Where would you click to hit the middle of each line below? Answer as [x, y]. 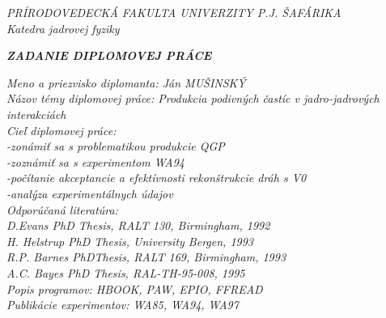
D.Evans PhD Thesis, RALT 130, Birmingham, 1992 [138, 225]
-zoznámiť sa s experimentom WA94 [95, 161]
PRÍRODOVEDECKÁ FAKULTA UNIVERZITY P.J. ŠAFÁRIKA [174, 12]
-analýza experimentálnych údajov [90, 193]
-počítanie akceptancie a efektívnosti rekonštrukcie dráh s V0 [157, 178]
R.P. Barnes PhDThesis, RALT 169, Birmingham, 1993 [146, 257]
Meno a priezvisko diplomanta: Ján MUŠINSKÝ [126, 82]
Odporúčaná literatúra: [62, 209]
